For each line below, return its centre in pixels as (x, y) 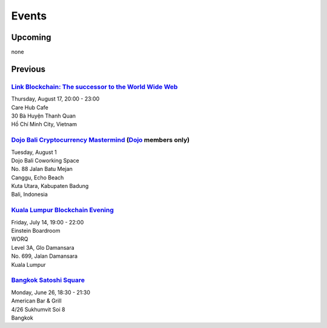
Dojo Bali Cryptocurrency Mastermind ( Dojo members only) (101, 140)
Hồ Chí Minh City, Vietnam (44, 124)
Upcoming (31, 37)
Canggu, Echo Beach (38, 177)
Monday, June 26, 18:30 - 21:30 (51, 292)
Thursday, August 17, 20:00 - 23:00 (55, 99)
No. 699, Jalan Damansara (45, 256)
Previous (28, 69)
